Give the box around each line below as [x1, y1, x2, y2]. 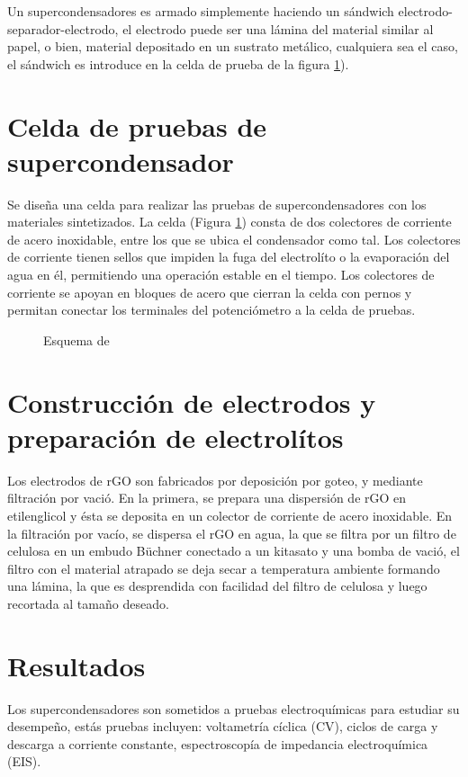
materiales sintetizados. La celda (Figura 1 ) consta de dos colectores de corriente [7, 212, 452, 231]
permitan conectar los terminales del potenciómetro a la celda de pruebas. [7, 300, 416, 319]
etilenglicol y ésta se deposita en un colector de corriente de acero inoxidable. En [7, 505, 453, 524]
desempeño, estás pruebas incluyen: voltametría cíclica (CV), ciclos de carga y [7, 717, 438, 736]
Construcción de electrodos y [7, 383, 376, 420]
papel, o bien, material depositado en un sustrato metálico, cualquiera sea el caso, [7, 37, 458, 56]
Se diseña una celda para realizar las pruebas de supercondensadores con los [7, 194, 427, 213]
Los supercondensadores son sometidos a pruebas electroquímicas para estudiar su [7, 699, 460, 718]
